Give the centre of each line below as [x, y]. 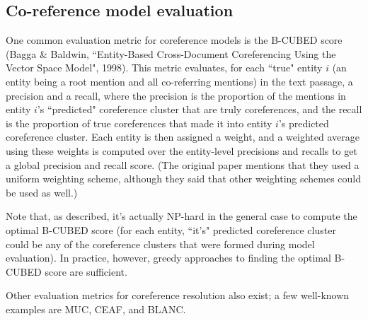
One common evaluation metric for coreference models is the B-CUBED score [174, 40]
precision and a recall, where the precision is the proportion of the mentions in [176, 95]
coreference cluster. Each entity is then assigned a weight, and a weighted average [183, 137]
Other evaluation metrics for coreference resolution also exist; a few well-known [178, 295]
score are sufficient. [86, 271]
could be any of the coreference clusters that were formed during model [160, 244]
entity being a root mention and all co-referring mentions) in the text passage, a [179, 81]
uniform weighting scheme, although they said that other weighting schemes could [184, 179]
